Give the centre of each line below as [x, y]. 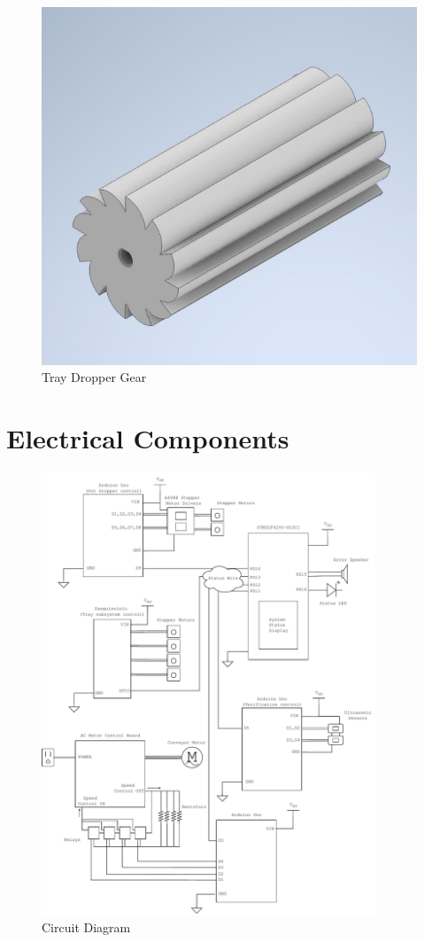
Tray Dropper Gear [94, 377]
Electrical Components [148, 438]
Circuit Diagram [86, 926]
